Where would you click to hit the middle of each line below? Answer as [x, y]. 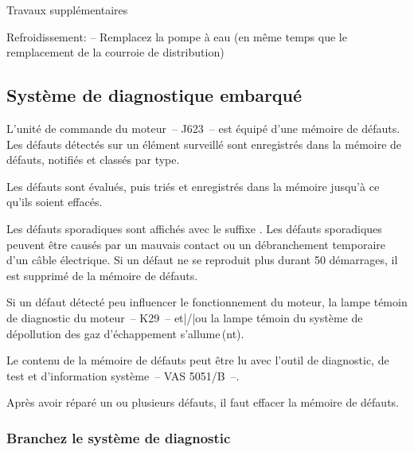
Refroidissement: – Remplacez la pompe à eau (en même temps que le [177, 36]
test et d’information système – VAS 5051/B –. [123, 375]
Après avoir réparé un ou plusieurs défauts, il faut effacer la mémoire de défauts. [203, 402]
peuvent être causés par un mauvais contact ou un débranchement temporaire [196, 244]
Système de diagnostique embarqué [154, 95]
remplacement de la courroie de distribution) [115, 52]
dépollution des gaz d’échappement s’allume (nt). [125, 333]
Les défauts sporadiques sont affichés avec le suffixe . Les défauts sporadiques [194, 228]
